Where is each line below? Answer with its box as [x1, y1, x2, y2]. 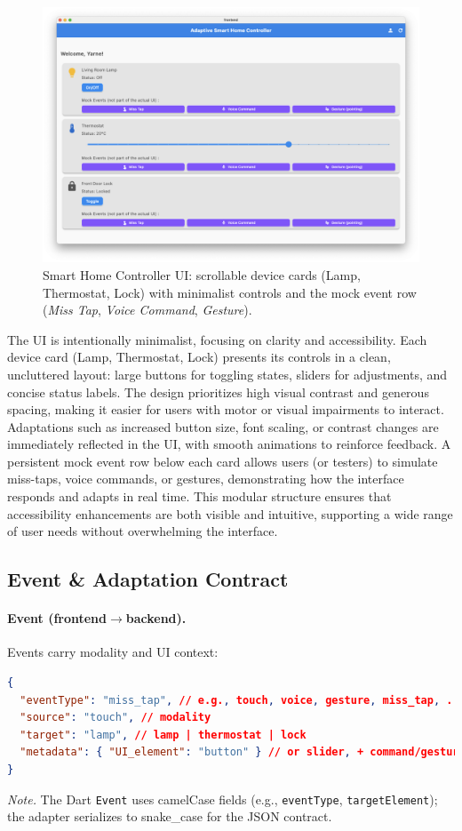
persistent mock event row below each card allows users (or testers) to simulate [7, 451, 438, 470]
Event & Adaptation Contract [7, 565, 289, 593]
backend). [125, 609, 187, 627]
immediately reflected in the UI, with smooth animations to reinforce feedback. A [7, 435, 451, 453]
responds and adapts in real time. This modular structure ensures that [7, 487, 392, 506]
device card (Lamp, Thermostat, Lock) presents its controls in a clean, [7, 348, 391, 366]
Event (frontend [7, 609, 108, 627]
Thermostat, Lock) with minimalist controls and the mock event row [43, 283, 417, 301]
